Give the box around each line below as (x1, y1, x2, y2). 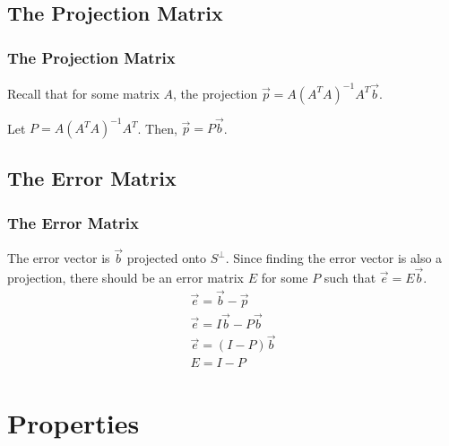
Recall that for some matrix (7, 83, 160, 102)
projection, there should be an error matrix (7, 268, 245, 287)
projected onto (126, 249, 206, 267)
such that (324, 268, 376, 287)
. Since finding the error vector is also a (225, 249, 443, 267)
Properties (7, 404, 140, 441)
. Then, (137, 118, 177, 136)
